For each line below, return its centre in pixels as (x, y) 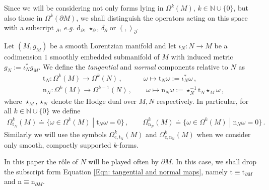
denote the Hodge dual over (94, 101)
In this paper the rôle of (41, 162)
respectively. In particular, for (203, 101)
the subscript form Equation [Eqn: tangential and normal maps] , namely (116, 171)
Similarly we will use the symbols (55, 134)
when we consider (224, 134)
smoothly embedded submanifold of (105, 56)
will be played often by (123, 162)
